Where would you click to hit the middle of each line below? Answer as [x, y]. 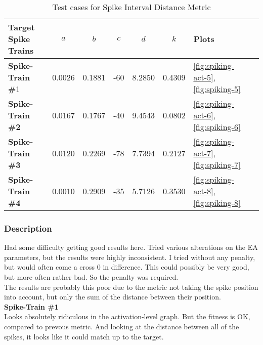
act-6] [203, 115]
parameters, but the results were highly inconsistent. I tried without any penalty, [130, 257]
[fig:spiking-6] [217, 127]
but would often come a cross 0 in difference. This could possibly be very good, [127, 267]
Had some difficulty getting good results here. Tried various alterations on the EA [131, 247]
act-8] [203, 191]
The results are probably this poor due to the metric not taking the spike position [131, 287]
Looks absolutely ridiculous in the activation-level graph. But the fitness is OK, [127, 316]
